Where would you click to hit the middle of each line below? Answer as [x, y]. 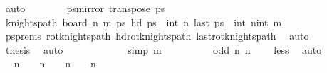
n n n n [55, 63]
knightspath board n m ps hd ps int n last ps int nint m [144, 22]
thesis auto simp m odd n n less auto [163, 49]
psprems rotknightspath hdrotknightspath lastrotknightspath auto [157, 36]
